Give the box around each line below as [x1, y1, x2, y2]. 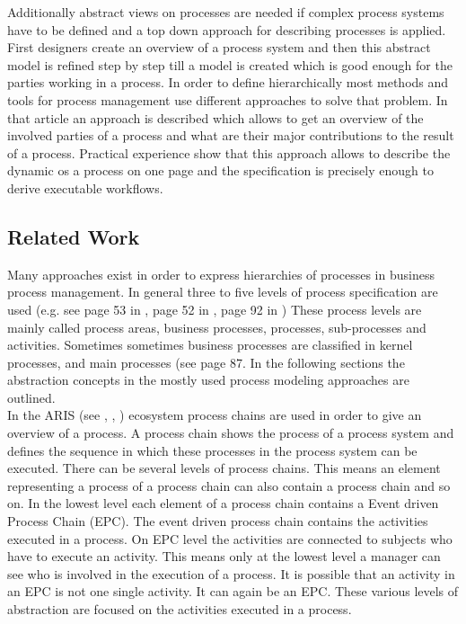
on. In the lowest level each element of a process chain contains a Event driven [7, 494, 439, 513]
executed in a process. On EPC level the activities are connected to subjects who [7, 529, 453, 548]
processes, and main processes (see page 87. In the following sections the [7, 352, 405, 371]
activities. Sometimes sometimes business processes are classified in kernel [7, 335, 413, 354]
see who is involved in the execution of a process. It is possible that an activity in [7, 564, 455, 583]
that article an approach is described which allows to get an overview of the [7, 108, 424, 127]
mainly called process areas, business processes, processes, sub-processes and [7, 317, 426, 336]
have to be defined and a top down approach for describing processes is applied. [7, 20, 446, 39]
